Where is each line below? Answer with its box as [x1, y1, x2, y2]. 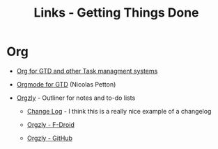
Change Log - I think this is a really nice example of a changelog [26, 107, 212, 115]
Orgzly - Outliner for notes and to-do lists [16, 94, 136, 102]
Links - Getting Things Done [33, 5, 199, 21]
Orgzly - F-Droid [26, 120, 75, 129]
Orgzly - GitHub [26, 134, 72, 142]
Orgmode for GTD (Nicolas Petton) [16, 80, 116, 88]
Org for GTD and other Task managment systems [16, 67, 158, 75]
